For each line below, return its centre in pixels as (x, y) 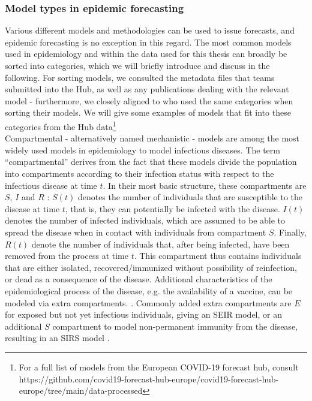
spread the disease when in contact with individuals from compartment (136, 232)
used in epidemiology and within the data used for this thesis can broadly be (146, 54)
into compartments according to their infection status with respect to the (139, 173)
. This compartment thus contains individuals (218, 256)
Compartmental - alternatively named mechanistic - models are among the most (152, 138)
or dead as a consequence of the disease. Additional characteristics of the (139, 279)
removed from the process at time (67, 256)
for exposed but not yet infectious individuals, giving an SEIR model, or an (143, 314)
